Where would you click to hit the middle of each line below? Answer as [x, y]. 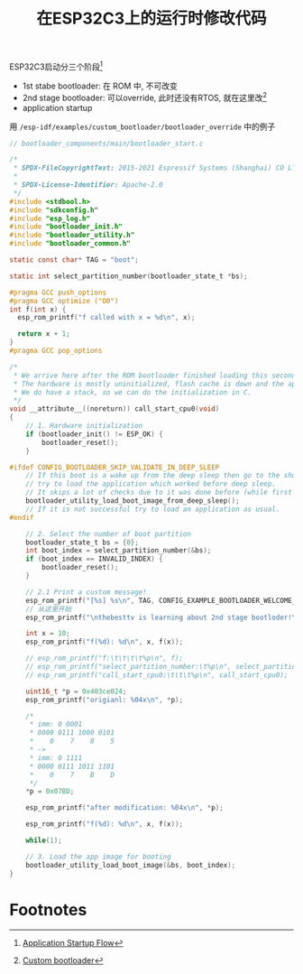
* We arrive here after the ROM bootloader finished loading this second [155, 376]
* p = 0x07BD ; [50, 792]
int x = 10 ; [48, 634]
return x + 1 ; [44, 334]
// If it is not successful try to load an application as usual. [153, 509]
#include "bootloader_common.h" [70, 244]
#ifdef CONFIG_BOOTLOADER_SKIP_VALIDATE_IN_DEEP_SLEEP [115, 467]
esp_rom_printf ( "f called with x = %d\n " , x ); [106, 318]
